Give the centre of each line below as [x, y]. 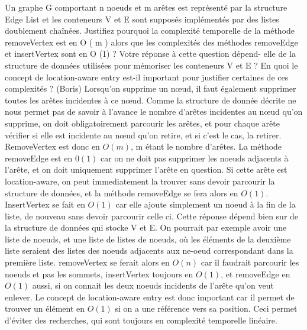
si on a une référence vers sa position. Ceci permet [206, 308]
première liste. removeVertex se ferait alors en [87, 262]
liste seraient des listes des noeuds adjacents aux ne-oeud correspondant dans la [149, 250]
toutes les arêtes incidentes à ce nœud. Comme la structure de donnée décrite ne [151, 100]
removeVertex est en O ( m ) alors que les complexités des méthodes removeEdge [151, 42]
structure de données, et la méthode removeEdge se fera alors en [122, 192]
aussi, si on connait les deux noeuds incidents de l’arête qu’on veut [153, 285]
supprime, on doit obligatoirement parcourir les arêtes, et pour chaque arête [142, 123]
